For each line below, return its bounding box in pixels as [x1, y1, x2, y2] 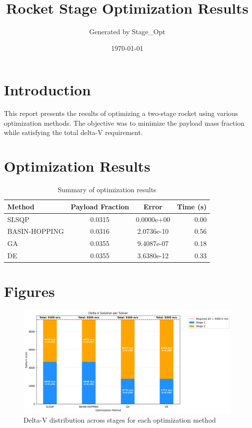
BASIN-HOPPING [7, 226, 64, 236]
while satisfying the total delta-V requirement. [4, 127, 143, 137]
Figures [4, 281, 55, 301]
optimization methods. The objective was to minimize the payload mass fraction [4, 117, 245, 128]
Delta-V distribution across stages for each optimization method [23, 415, 216, 425]
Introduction [4, 80, 91, 100]
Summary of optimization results [58, 184, 157, 195]
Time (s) [177, 201, 207, 211]
